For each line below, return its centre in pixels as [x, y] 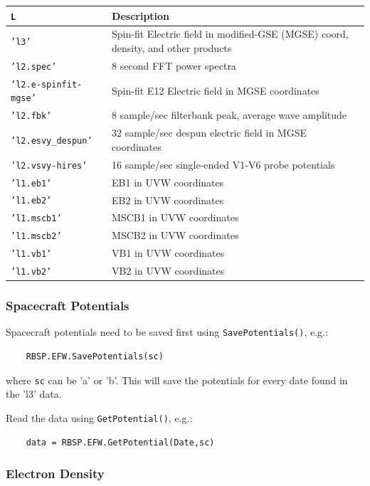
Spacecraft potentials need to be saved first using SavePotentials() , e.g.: [167, 332]
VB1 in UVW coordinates [168, 253]
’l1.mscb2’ [36, 237]
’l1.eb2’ [31, 201]
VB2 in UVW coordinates [168, 271]
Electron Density [55, 474]
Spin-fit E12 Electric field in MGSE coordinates [216, 90]
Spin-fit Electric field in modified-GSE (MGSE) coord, [230, 34]
